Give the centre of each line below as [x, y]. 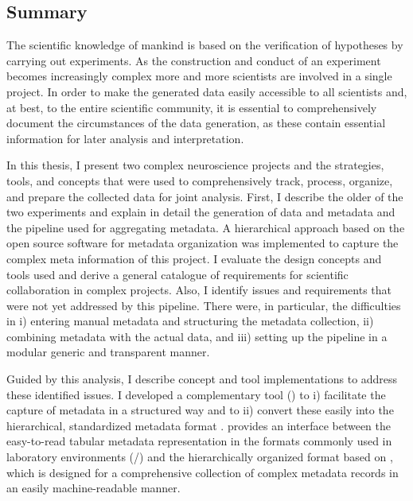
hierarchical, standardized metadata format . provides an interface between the [199, 425]
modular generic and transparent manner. [108, 352]
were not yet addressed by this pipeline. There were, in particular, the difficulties [204, 305]
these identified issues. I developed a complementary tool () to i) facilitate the [196, 394]
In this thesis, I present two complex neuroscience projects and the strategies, [195, 165]
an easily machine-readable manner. [94, 488]
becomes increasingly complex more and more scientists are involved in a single [199, 76]
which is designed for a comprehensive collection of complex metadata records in [203, 472]
